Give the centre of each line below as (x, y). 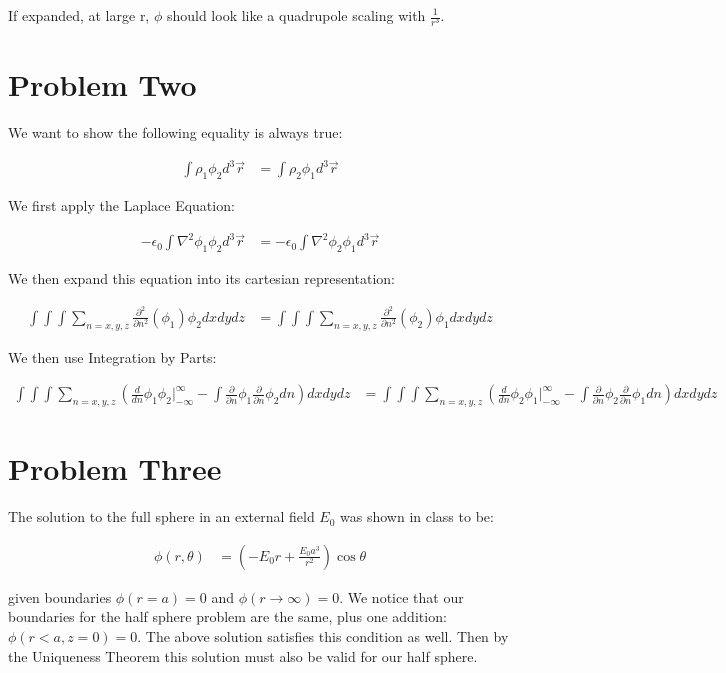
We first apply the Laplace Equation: (121, 205)
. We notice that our (401, 596)
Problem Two (102, 84)
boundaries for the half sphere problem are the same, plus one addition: (227, 616)
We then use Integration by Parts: (112, 356)
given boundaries (60, 596)
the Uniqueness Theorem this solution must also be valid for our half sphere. (243, 655)
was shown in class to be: (417, 516)
